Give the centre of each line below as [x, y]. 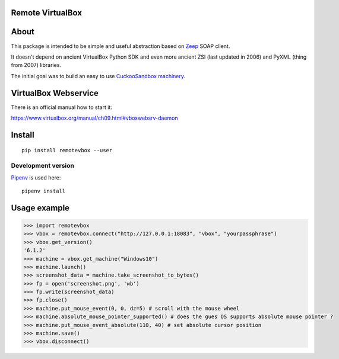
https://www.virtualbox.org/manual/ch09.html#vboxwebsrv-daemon [94, 118]
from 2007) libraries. [36, 65]
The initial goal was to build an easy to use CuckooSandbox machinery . [98, 76]
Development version [42, 166]
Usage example [40, 208]
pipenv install [44, 191]
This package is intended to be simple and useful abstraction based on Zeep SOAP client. [121, 46]
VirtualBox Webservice [55, 93]
